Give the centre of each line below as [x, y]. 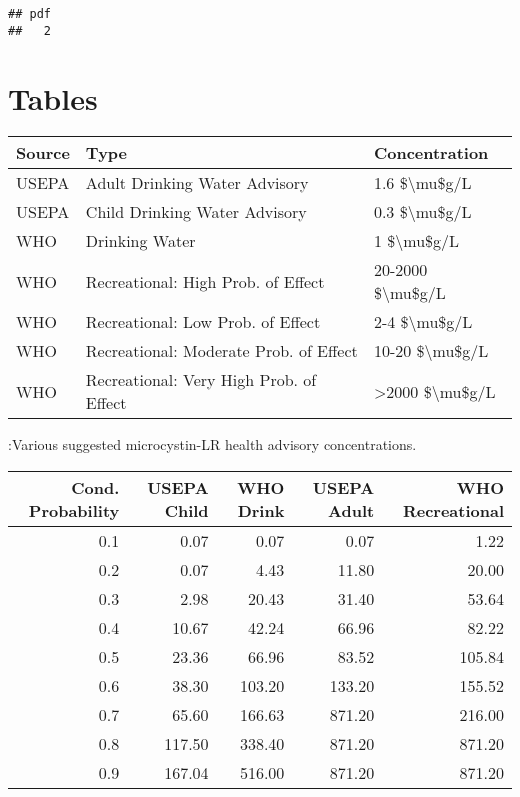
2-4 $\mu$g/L [423, 322]
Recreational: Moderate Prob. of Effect [221, 351]
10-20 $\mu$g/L [431, 351]
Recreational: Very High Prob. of [201, 380]
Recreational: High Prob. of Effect [205, 281]
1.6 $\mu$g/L [422, 183]
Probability [74, 511]
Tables [53, 97]
